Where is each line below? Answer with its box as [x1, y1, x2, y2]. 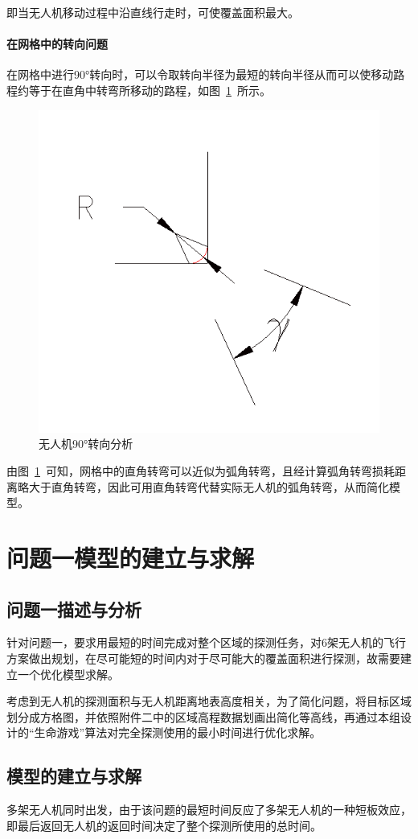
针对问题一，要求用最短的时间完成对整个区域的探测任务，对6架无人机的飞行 [6, 634, 406, 651]
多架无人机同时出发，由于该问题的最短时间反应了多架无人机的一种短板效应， [6, 801, 412, 818]
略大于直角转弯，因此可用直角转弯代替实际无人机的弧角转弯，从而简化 [17, 478, 389, 495]
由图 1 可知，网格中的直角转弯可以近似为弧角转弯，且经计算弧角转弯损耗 [6, 463, 395, 479]
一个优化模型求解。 [17, 665, 119, 682]
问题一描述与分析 [6, 596, 141, 621]
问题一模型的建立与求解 [6, 541, 255, 574]
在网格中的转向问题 [6, 35, 108, 52]
